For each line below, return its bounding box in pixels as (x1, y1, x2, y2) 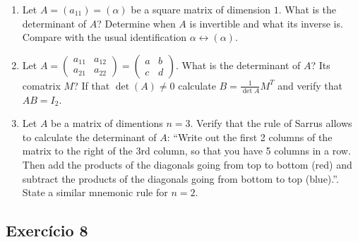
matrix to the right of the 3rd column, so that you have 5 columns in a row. (22, 143, 351, 158)
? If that (73, 78, 110, 92)
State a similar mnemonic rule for (22, 185, 168, 200)
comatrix (22, 78, 61, 92)
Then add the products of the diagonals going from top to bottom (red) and (22, 157, 352, 171)
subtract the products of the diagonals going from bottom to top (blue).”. (22, 171, 339, 186)
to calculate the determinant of (22, 129, 157, 144)
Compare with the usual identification (22, 30, 187, 44)
